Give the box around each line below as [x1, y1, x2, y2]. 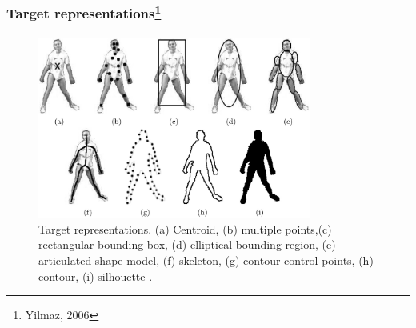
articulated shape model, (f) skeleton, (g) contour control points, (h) [38, 251, 374, 268]
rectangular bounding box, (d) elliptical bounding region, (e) [38, 236, 336, 253]
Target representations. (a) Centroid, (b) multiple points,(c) [38, 220, 332, 237]
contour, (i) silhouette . [38, 267, 153, 284]
